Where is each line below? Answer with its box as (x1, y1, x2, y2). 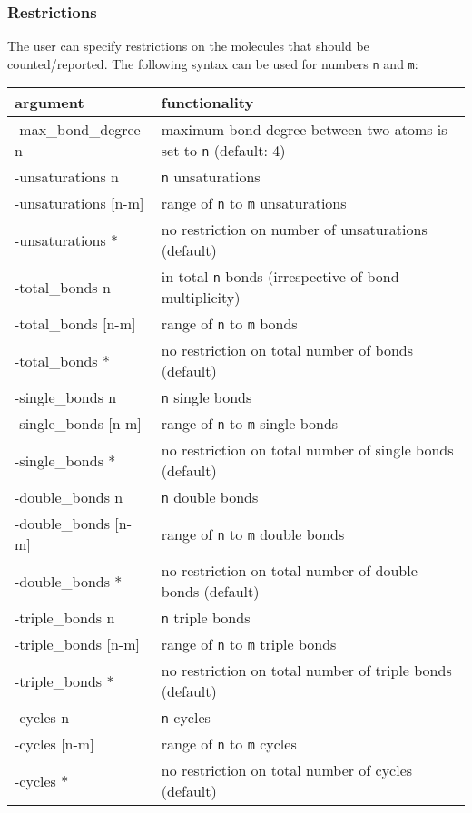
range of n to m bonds (161, 313, 298, 335)
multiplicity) (161, 287, 241, 309)
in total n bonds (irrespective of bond (161, 266, 399, 288)
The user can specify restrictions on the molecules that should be (7, 36, 369, 55)
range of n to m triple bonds (161, 633, 337, 655)
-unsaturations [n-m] (15, 192, 144, 214)
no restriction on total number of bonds (161, 339, 413, 361)
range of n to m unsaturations (161, 192, 347, 214)
